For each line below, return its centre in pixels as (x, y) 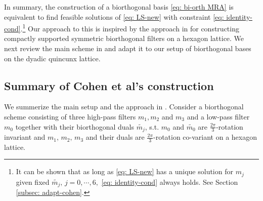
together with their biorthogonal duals (75, 126)
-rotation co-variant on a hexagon (205, 137)
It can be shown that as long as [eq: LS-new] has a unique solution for (124, 171)
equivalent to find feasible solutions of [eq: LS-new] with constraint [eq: (114, 16)
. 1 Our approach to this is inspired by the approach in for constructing (130, 28)
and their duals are (115, 137)
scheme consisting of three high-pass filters (70, 117)
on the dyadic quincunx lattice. (52, 58)
